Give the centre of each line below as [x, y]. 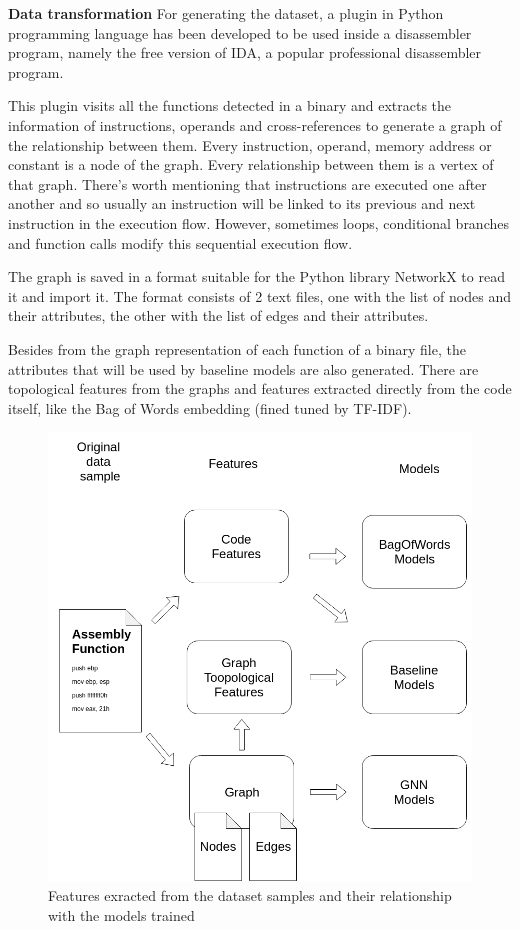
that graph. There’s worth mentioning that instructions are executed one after [247, 183]
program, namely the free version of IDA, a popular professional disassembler [245, 52]
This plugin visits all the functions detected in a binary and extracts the [230, 105]
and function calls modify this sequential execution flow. [180, 242]
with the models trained [121, 914]
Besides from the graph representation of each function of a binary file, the [237, 348]
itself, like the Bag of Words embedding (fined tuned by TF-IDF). [210, 407]
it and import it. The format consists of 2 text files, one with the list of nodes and [259, 295]
